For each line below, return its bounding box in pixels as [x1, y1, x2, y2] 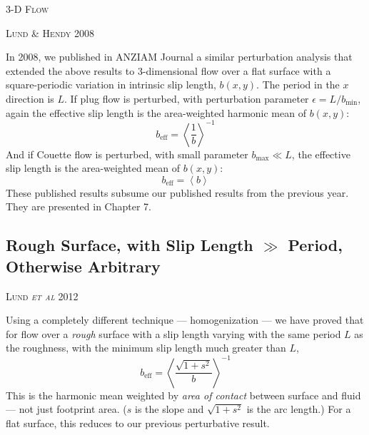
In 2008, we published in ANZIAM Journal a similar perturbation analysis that [6, 49, 353, 64]
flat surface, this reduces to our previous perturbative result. [6, 415, 270, 430]
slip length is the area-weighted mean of [6, 160, 181, 175]
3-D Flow [6, 1, 49, 16]
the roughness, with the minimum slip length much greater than [6, 340, 286, 355]
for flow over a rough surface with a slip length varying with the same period [6, 326, 341, 341]
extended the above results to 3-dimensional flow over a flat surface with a [6, 63, 331, 78]
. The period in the [256, 77, 340, 92]
